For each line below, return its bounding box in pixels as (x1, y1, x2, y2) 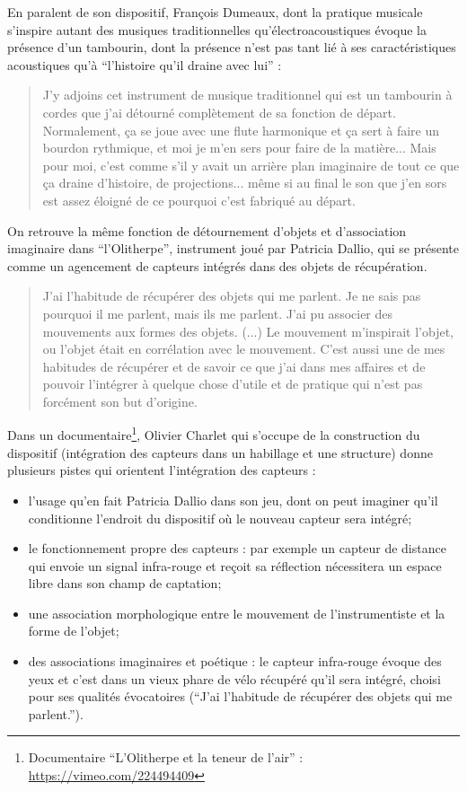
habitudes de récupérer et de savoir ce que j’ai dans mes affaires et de (42, 356, 426, 375)
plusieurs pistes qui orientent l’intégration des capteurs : (7, 461, 316, 479)
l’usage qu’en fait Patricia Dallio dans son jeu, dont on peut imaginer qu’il (28, 490, 438, 509)
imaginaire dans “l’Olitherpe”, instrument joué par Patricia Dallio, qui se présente (7, 239, 460, 258)
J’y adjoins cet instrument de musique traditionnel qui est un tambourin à (42, 85, 453, 104)
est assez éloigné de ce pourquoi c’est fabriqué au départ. (42, 190, 356, 209)
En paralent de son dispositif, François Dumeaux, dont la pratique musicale (7, 3, 423, 21)
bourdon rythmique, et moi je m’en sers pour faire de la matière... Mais (42, 138, 436, 157)
